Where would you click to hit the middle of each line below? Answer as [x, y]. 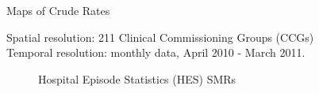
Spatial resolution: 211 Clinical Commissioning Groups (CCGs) [160, 37]
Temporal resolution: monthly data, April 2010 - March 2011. [156, 52]
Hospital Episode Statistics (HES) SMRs [137, 78]
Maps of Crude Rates [58, 10]
